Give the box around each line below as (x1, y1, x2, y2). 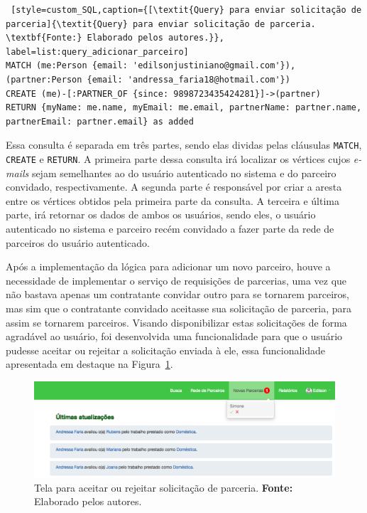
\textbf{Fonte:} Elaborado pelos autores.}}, (6, 33, 224, 43)
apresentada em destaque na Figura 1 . (6, 356, 173, 371)
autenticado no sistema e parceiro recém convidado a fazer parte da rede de (6, 221, 334, 236)
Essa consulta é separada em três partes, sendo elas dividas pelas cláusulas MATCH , (6, 137, 362, 152)
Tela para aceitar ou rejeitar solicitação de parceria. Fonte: (34, 480, 293, 495)
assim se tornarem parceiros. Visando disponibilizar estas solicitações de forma (6, 314, 347, 329)
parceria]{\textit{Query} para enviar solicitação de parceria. (6, 18, 316, 29)
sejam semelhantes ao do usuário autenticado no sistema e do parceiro (31, 165, 336, 180)
